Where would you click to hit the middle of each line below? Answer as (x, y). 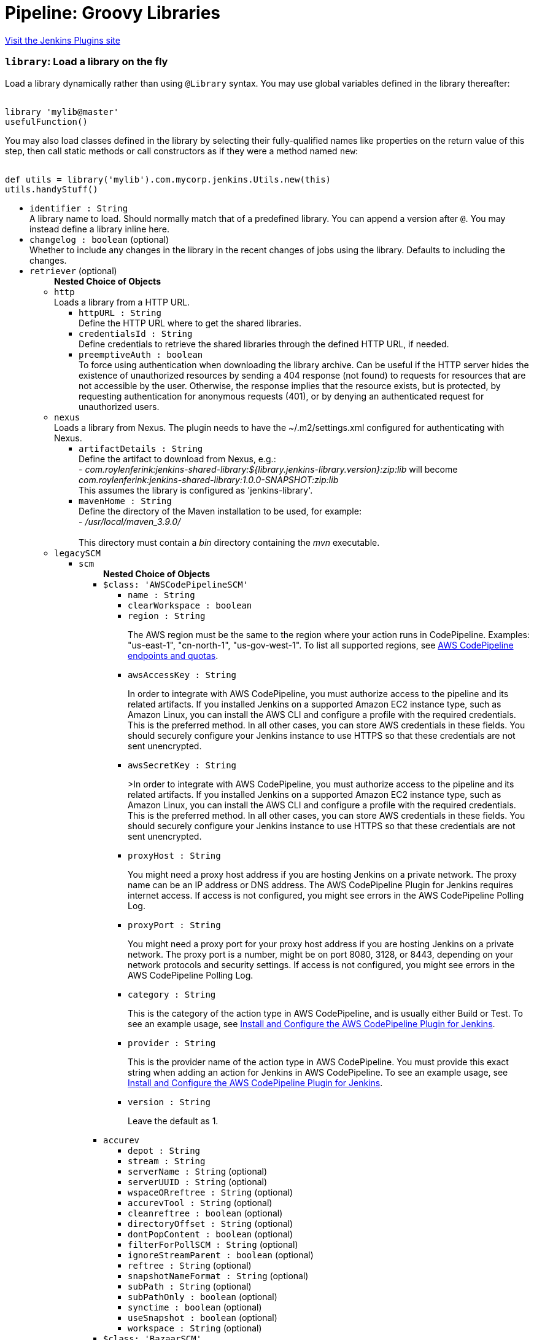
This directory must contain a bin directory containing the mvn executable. (229, 542)
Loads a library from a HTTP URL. (122, 302)
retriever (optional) (73, 270)
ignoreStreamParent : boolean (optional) (221, 1255)
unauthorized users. (119, 406)
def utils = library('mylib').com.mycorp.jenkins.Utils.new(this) (168, 179)
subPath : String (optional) (190, 1286)
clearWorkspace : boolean (190, 605)
